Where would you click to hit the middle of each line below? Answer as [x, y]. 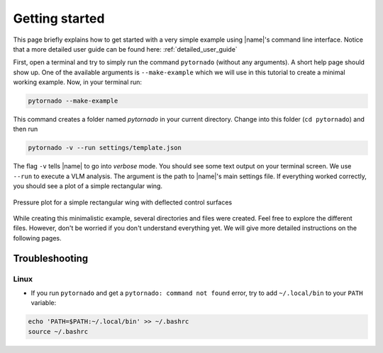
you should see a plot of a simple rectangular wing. [88, 186]
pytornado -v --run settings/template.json [105, 148]
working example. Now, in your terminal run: [77, 82]
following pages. [37, 238]
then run [26, 129]
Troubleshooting [51, 258]
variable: [44, 303]
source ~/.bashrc [58, 331]
